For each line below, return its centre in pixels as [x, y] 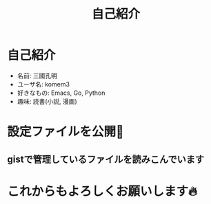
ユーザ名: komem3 [43, 84]
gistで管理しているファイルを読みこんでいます [106, 159]
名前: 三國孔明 [37, 76]
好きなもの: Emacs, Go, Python [61, 93]
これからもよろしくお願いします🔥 [102, 191]
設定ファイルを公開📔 [66, 132]
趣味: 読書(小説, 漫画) [47, 101]
